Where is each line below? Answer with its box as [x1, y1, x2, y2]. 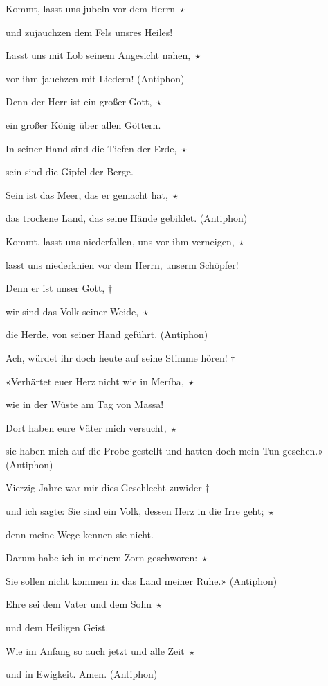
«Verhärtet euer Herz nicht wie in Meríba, [6, 373, 184, 388]
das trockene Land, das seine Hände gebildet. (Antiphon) [6, 211, 248, 225]
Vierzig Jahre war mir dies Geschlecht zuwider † [6, 480, 210, 495]
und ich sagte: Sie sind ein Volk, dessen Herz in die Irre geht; [6, 504, 264, 518]
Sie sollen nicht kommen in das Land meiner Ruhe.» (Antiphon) [6, 573, 277, 588]
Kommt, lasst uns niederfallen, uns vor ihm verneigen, [6, 234, 235, 248]
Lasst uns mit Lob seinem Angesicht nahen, [6, 48, 191, 62]
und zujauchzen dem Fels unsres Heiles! [6, 24, 173, 39]
